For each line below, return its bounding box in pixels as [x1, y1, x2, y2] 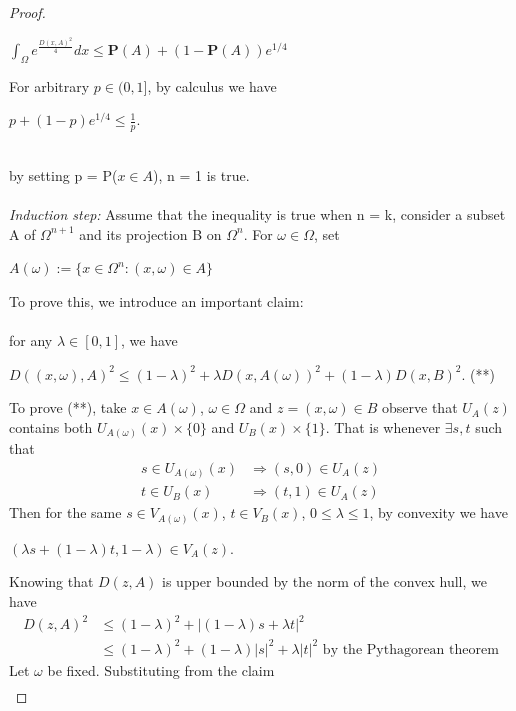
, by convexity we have [369, 502, 508, 523]
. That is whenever [325, 416, 441, 437]
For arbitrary [9, 75, 90, 96]
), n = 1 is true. [153, 164, 250, 185]
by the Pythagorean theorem [322, 642, 499, 657]
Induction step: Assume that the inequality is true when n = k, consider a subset [9, 203, 506, 224]
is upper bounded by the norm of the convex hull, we [162, 571, 487, 592]
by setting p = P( [9, 164, 118, 185]
